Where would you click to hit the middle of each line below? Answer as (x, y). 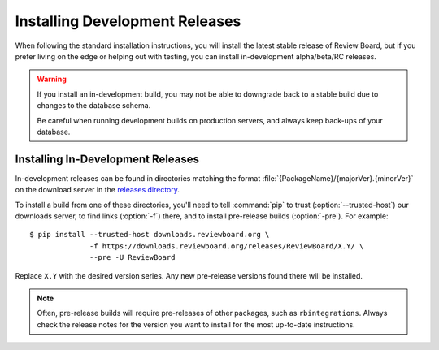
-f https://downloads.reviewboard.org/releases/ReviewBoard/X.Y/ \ (227, 246)
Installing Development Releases (128, 21)
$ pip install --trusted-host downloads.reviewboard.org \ (150, 235)
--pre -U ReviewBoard (133, 257)
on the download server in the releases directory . (98, 190)
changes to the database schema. (94, 106)
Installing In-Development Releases (107, 159)
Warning (52, 79)
